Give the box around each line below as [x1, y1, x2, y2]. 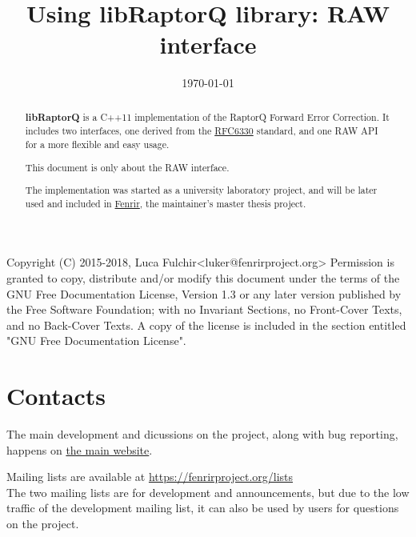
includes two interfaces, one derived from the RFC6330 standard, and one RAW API [25, 124, 378, 138]
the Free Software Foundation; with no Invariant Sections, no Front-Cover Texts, [6, 301, 402, 318]
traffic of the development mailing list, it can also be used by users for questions [6, 499, 399, 516]
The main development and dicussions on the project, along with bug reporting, [6, 426, 398, 443]
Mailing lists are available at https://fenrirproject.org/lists [6, 468, 294, 485]
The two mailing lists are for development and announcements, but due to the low [6, 483, 410, 500]
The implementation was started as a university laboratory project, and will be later [25, 183, 378, 197]
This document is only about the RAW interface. [25, 160, 230, 174]
